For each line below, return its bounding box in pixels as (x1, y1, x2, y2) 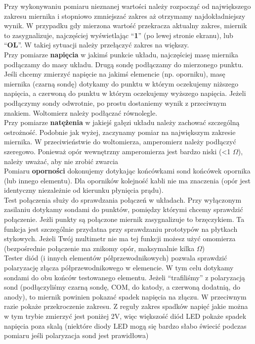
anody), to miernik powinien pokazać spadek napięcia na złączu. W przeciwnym (4, 291, 247, 301)
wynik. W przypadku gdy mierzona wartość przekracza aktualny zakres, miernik (4, 20, 247, 31)
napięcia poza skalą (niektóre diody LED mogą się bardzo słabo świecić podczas (4, 320, 247, 331)
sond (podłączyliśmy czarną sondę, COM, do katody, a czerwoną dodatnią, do (4, 282, 240, 292)
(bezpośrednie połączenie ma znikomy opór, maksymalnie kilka (4, 243, 195, 253)
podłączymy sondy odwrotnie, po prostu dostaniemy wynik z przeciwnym (4, 97, 226, 108)
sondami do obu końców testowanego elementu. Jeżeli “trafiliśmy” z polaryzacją (4, 272, 245, 282)
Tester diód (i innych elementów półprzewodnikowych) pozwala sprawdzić (4, 253, 227, 263)
